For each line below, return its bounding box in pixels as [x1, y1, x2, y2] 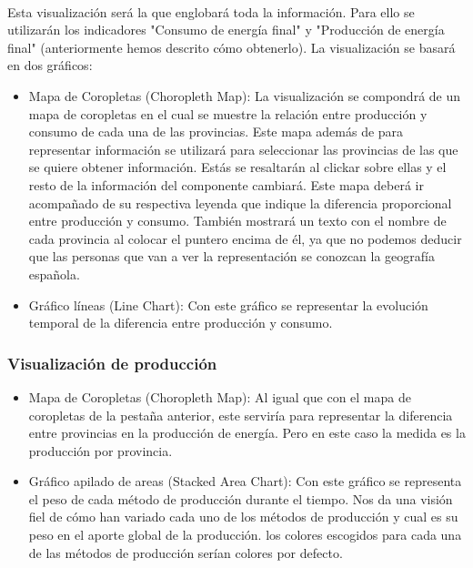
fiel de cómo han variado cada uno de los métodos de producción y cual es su [28, 507, 458, 526]
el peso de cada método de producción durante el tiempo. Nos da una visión [28, 489, 453, 508]
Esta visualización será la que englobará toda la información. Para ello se [7, 2, 415, 21]
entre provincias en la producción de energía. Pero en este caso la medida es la [28, 423, 466, 442]
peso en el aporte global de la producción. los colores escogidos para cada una [28, 525, 462, 544]
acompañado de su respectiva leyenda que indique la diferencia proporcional [28, 193, 452, 212]
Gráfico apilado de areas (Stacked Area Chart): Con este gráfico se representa [28, 472, 462, 491]
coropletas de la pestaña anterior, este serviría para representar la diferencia [28, 405, 453, 424]
